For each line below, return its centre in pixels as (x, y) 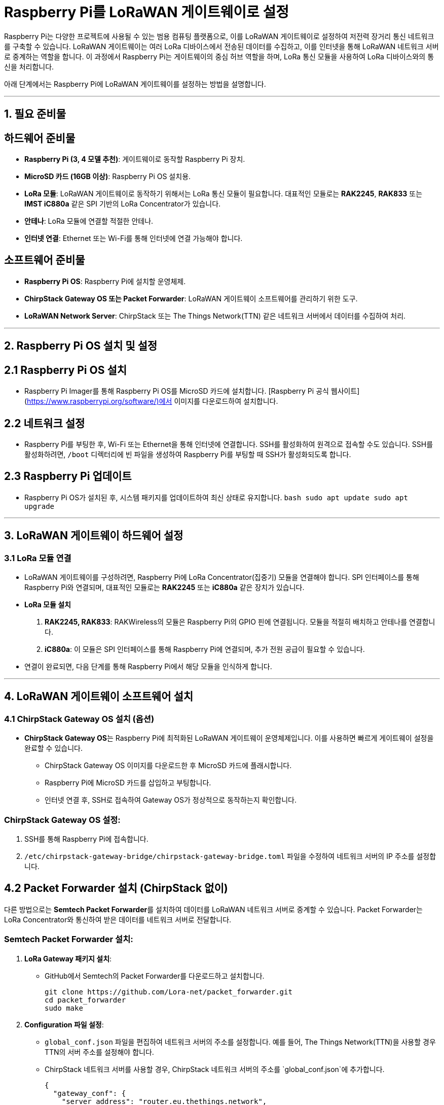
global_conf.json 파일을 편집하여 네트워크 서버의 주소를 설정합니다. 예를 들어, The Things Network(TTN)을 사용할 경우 (240, 1042)
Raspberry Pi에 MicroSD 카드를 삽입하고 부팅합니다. (128, 783)
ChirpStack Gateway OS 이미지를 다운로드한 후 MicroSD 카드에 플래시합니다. (168, 766)
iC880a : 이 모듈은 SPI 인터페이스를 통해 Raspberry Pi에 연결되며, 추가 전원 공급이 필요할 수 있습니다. (205, 649)
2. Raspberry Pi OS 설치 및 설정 (81, 346)
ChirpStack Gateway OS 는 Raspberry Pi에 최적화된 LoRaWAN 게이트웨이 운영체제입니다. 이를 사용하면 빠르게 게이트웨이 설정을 (229, 738)
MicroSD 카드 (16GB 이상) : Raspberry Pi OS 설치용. (108, 177)
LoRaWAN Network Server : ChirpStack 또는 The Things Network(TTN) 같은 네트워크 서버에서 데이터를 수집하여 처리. (215, 316)
